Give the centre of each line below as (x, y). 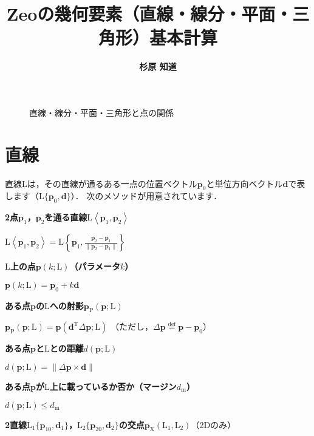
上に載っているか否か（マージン (113, 386)
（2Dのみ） (213, 424)
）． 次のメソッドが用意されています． (146, 196)
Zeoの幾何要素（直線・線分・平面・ (149, 14)
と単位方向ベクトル (244, 183)
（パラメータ (95, 266)
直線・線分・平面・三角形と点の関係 (101, 112)
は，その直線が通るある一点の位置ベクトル (112, 183)
